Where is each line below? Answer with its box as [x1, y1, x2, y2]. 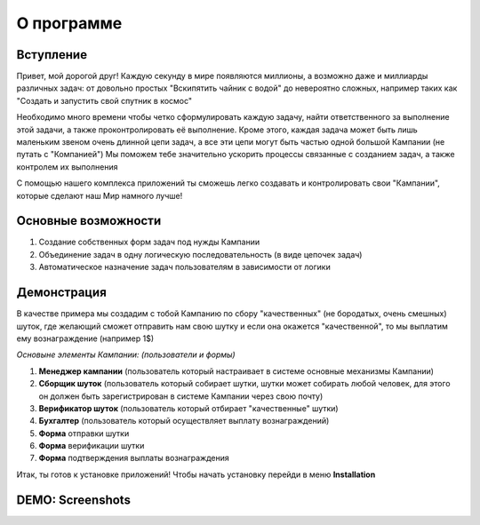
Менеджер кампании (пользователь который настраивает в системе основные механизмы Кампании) [38, 365, 435, 377]
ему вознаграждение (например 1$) [16, 333, 155, 344]
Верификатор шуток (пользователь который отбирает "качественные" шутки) [38, 402, 339, 413]
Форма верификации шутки [38, 441, 145, 451]
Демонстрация [16, 285, 107, 300]
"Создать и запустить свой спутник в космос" [16, 95, 193, 106]
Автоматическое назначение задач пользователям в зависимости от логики [38, 262, 331, 273]
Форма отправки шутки [38, 427, 130, 439]
